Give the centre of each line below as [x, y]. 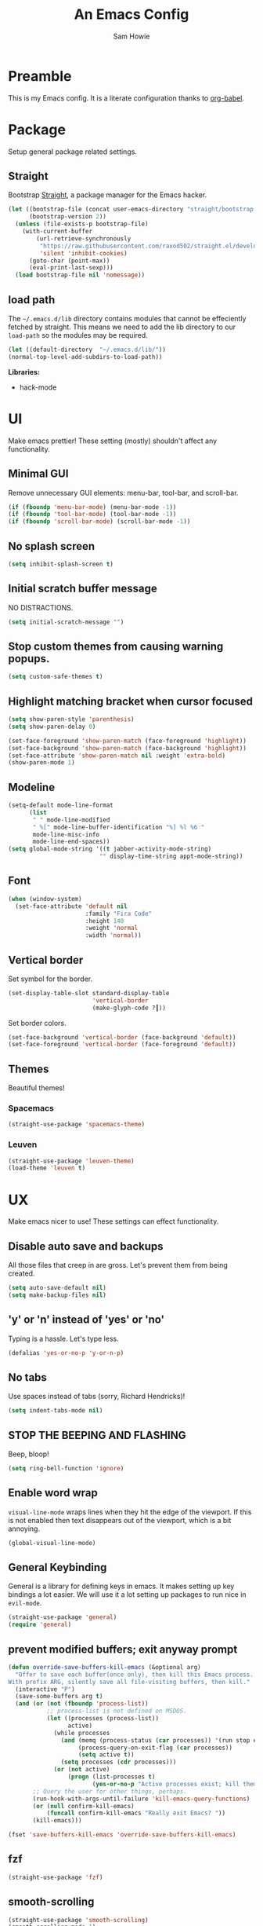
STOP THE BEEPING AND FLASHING [97, 1435]
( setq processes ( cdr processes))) [119, 1762]
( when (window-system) [45, 899]
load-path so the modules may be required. [78, 335]
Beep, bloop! [29, 1454]
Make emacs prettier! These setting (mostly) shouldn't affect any [113, 441]
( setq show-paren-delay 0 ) [52, 727]
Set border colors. [37, 1023]
